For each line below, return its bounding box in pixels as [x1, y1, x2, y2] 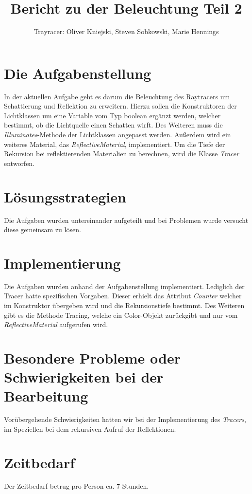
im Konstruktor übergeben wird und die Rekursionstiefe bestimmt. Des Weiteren [4, 300, 245, 311]
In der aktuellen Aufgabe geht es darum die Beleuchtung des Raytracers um [4, 91, 230, 101]
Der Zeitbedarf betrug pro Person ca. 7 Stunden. [4, 480, 149, 491]
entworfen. [4, 158, 35, 168]
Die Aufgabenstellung [4, 63, 151, 83]
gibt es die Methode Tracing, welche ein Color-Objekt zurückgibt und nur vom [4, 310, 238, 320]
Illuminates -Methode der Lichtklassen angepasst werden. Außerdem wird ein [4, 129, 231, 140]
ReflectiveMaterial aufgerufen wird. [4, 319, 108, 329]
